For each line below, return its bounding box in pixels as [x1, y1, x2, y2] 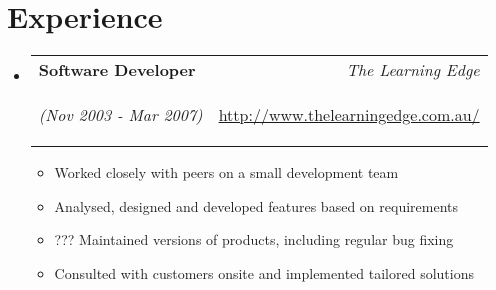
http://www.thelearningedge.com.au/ [218, 103, 480, 127]
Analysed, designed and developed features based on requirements [54, 195, 458, 216]
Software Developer [38, 58, 196, 82]
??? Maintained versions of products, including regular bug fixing [54, 229, 454, 250]
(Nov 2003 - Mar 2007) [38, 103, 203, 127]
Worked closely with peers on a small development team [54, 162, 399, 183]
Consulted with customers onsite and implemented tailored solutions [54, 262, 474, 283]
